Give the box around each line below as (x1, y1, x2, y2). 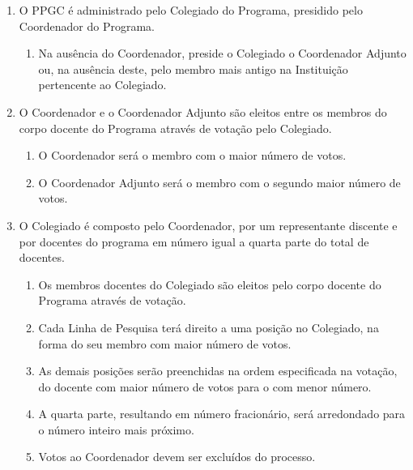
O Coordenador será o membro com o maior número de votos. (38, 147, 347, 164)
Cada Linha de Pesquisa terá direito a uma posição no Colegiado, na (38, 318, 379, 335)
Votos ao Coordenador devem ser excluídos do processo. (38, 448, 316, 465)
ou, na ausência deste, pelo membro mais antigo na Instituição (38, 60, 348, 77)
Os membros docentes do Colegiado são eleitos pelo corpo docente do (38, 276, 381, 293)
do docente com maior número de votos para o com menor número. (38, 378, 372, 395)
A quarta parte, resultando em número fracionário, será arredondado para (38, 405, 406, 422)
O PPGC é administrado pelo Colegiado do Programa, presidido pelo (19, 2, 363, 18)
